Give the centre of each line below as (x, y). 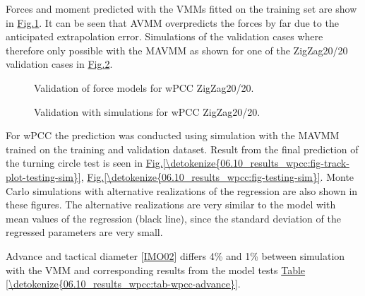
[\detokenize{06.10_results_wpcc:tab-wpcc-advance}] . (123, 284)
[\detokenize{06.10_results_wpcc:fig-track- (256, 163)
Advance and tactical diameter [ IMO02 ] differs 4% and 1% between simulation (175, 255)
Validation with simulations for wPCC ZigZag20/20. (147, 111)
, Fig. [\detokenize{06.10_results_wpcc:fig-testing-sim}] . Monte (217, 176)
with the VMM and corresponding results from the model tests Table (156, 270)
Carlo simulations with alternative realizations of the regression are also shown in (182, 190)
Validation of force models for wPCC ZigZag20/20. (144, 87)
